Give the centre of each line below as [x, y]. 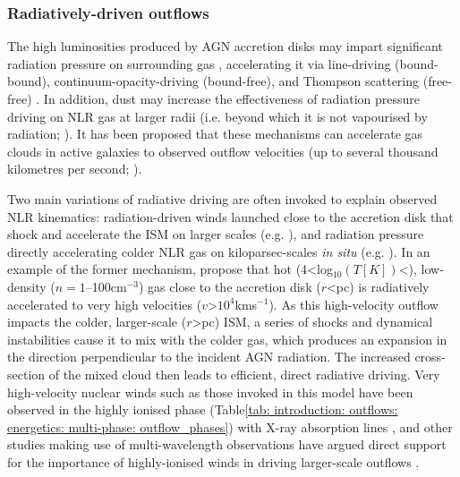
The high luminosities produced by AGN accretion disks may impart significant [225, 46]
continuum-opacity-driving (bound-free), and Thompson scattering [237, 81]
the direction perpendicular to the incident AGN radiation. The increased [209, 357]
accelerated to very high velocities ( [105, 304]
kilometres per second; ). [75, 169]
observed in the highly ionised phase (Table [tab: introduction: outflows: [203, 409]
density [27, 286]
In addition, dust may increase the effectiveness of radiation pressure [232, 98]
